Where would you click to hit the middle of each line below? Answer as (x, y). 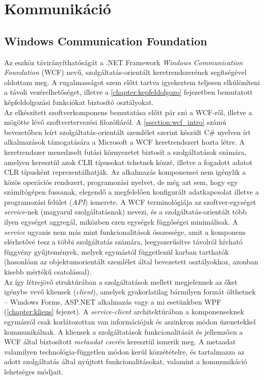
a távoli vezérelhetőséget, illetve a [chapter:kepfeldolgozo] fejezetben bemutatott (128, 92)
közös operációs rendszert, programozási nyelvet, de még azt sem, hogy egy (121, 182)
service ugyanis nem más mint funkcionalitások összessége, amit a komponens (125, 232)
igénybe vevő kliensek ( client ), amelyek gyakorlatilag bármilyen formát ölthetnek (130, 292)
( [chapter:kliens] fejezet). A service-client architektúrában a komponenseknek (124, 311)
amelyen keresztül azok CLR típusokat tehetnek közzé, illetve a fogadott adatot (128, 162)
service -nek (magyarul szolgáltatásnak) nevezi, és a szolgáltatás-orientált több (125, 212)
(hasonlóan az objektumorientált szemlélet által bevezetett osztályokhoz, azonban (131, 262)
